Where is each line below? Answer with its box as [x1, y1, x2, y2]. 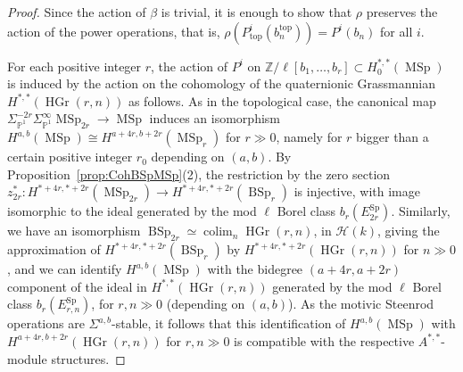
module [7, 349, 47, 368]
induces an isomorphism [149, 109, 280, 128]
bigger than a [356, 128, 429, 146]
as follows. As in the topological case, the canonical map [128, 91, 436, 110]
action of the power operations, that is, [7, 21, 220, 40]
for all [380, 21, 413, 40]
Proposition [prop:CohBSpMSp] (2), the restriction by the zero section [7, 164, 391, 183]
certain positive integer [7, 147, 133, 166]
